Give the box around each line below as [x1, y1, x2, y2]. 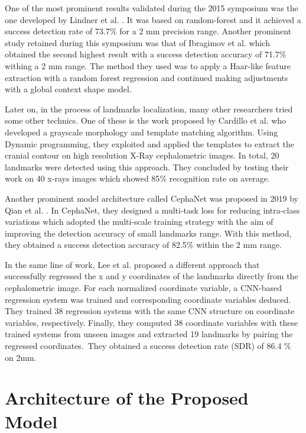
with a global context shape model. [5, 83, 132, 95]
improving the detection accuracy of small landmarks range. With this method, [5, 227, 292, 239]
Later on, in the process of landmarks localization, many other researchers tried [5, 102, 293, 115]
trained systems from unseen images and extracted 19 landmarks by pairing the [5, 328, 293, 340]
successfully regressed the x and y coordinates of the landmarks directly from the [5, 270, 298, 282]
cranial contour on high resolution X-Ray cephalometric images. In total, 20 [5, 149, 279, 161]
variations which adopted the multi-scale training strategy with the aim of [5, 215, 274, 228]
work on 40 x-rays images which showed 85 [5, 172, 160, 185]
